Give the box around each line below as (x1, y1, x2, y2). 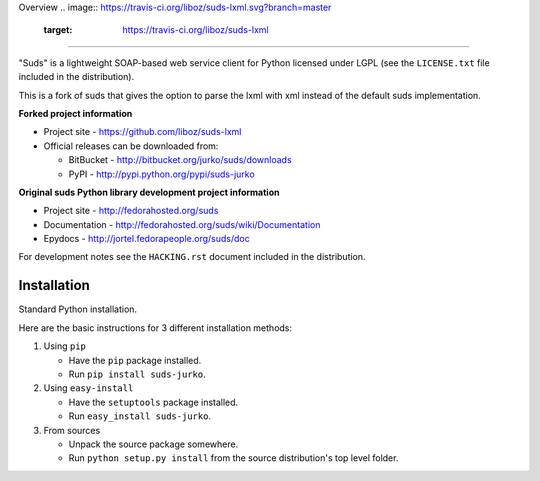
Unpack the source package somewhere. (68, 438, 239, 450)
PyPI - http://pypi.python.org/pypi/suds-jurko (68, 168, 255, 180)
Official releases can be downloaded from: (43, 140, 219, 152)
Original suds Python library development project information (18, 186, 280, 198)
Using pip (43, 340, 87, 352)
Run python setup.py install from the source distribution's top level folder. (68, 452, 399, 464)
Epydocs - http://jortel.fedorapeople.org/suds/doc (43, 233, 250, 245)
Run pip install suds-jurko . (68, 368, 206, 380)
